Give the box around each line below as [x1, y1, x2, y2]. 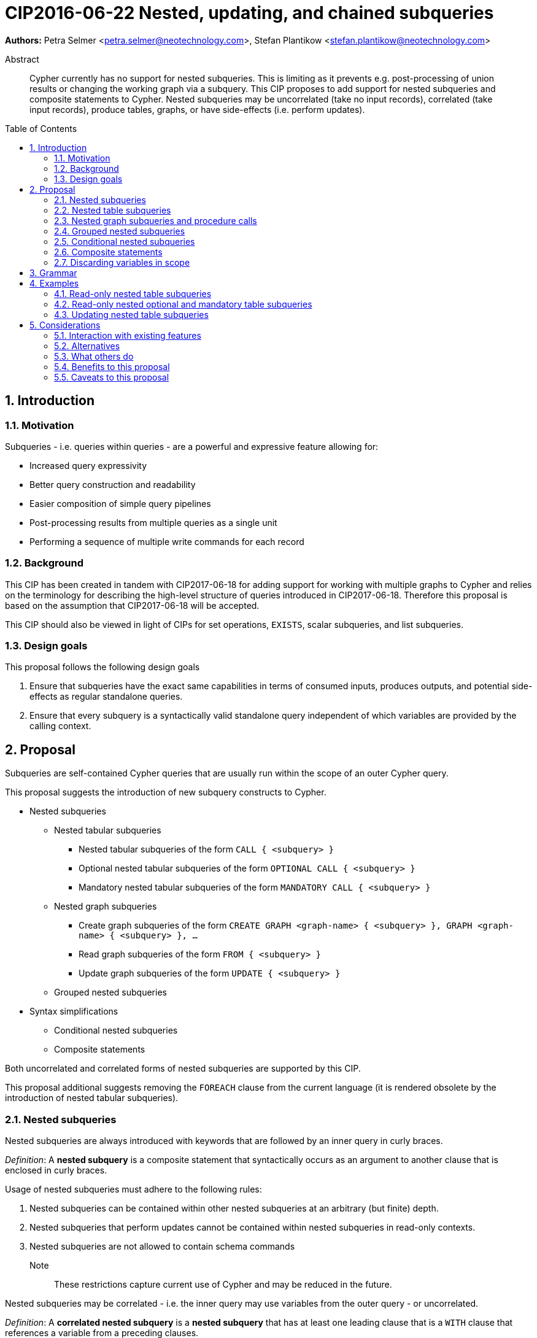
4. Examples [29, 277, 79, 288]
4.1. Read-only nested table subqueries [54, 288, 212, 299]
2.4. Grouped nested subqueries [54, 225, 185, 236]
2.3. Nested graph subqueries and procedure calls [54, 215, 257, 226]
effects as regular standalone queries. [29, 691, 183, 702]
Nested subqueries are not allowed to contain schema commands [29, 1241, 295, 1252]
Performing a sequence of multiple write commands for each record [29, 536, 304, 547]
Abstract [5, 53, 39, 64]
